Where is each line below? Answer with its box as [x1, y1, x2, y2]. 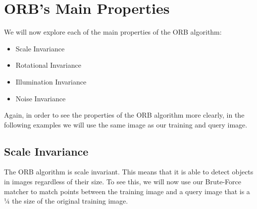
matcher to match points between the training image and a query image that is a [4, 186, 250, 196]
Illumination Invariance [15, 76, 87, 86]
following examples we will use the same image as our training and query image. [4, 119, 248, 129]
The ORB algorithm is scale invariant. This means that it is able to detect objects [4, 167, 254, 177]
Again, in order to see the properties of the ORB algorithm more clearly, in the [4, 110, 245, 120]
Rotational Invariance [15, 60, 81, 70]
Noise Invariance [15, 93, 66, 103]
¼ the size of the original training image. [4, 196, 128, 206]
